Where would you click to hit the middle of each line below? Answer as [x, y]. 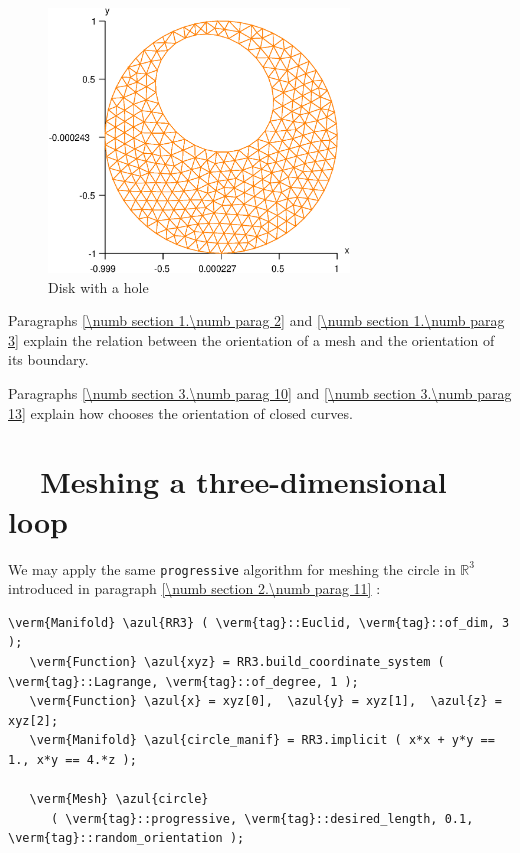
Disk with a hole [98, 286]
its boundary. [48, 359]
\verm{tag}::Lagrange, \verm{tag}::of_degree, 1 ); [183, 681]
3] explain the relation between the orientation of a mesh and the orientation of [251, 339]
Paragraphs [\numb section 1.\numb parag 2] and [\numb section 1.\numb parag [256, 320]
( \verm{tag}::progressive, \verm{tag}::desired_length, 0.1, [262, 818]
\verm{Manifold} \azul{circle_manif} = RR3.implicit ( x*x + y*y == [262, 740]
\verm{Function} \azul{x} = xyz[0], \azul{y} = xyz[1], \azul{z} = [265, 701]
